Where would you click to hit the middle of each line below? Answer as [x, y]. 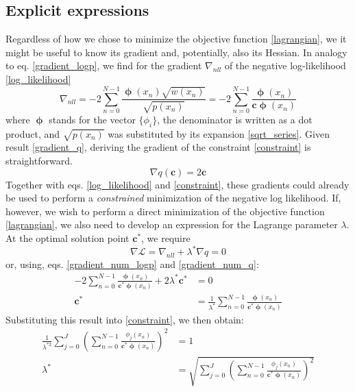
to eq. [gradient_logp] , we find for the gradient [104, 65]
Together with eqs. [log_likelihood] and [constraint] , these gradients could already [177, 184]
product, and [33, 133]
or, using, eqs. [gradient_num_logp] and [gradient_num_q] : [132, 264]
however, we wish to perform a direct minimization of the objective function [165, 211]
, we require [166, 238]
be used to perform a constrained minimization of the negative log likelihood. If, [173, 198]
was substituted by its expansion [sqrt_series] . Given [219, 133]
